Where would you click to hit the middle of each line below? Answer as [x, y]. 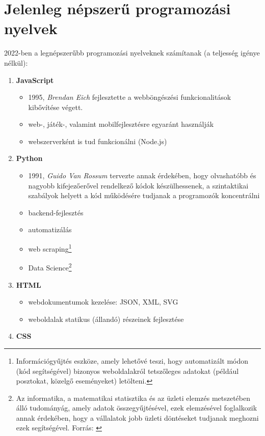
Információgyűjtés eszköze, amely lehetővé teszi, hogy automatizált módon [132, 360]
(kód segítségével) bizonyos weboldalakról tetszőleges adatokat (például [127, 371]
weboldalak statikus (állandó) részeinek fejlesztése [106, 319]
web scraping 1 [50, 248]
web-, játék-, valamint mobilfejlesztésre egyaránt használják [121, 124]
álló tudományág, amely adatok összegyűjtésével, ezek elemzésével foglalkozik [137, 408]
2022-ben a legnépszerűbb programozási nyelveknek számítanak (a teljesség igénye [132, 53]
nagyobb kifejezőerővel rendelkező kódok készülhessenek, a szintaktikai [138, 185]
